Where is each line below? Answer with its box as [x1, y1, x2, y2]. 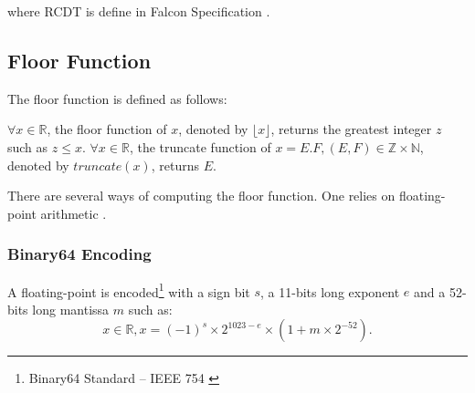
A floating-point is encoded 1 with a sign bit [7, 279, 250, 301]
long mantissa [32, 299, 110, 318]
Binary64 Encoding [7, 243, 152, 265]
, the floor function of [47, 119, 167, 139]
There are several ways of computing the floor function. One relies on [7, 186, 396, 205]
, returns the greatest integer [270, 119, 432, 139]
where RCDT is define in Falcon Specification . [7, 2, 270, 20]
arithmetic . [40, 203, 107, 222]
